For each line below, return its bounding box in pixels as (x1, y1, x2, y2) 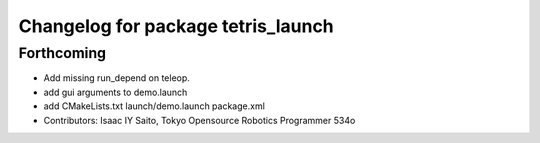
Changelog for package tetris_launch (18, 15, 334, 37)
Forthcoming (18, 44, 107, 62)
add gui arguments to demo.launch (43, 86, 188, 98)
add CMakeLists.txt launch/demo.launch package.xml (43, 100, 265, 112)
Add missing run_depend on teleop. (43, 72, 190, 84)
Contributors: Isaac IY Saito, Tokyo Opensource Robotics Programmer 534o (43, 114, 356, 126)
